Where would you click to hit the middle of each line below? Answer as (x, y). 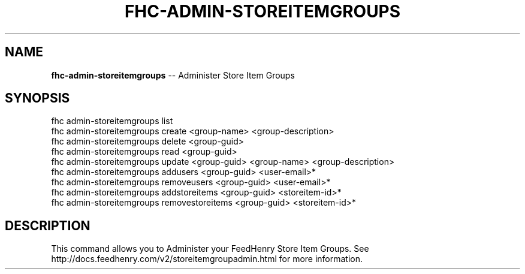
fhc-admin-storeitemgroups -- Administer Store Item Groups (173, 75)
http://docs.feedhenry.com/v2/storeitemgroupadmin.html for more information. (207, 259)
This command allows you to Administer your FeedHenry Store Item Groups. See (210, 249)
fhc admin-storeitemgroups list (112, 121)
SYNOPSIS (37, 98)
